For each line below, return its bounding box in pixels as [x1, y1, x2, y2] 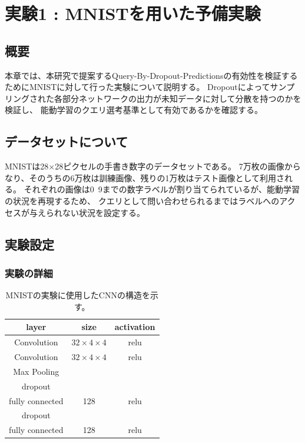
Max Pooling [13, 365, 59, 377]
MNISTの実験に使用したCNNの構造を [5, 289, 150, 301]
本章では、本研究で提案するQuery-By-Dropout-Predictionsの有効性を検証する [5, 69, 298, 81]
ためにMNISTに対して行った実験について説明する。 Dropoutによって [5, 81, 270, 93]
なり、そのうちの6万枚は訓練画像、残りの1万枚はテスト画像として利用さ [5, 171, 285, 184]
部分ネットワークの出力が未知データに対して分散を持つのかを [62, 92, 301, 104]
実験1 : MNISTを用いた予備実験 [5, 1, 261, 25]
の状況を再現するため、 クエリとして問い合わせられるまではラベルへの [5, 194, 280, 206]
